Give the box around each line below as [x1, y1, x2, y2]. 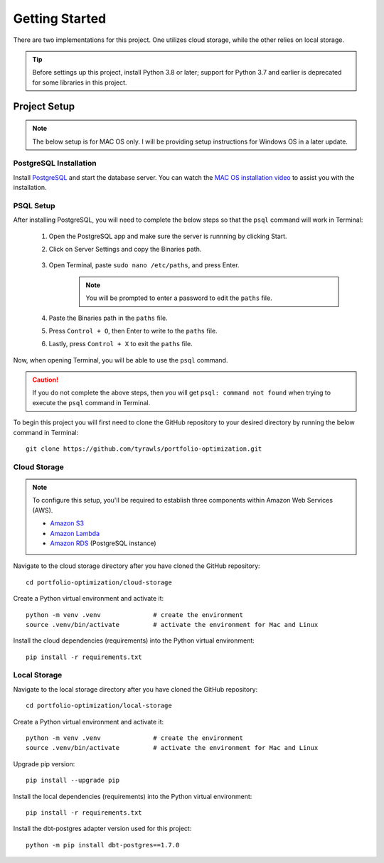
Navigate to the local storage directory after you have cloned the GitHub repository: [13, 685, 258, 693]
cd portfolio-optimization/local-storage [26, 702, 172, 710]
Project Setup [13, 100, 75, 112]
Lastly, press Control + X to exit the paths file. [48, 340, 193, 348]
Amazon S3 [50, 519, 85, 527]
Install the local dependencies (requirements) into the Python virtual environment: [13, 792, 252, 800]
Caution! [32, 375, 59, 384]
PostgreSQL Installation [13, 159, 97, 168]
